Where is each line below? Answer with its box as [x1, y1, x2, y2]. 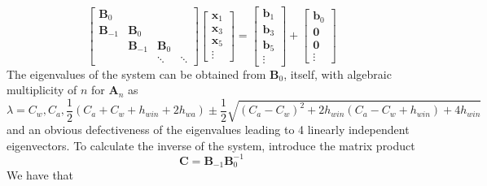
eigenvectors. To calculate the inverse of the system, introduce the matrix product [7, 136, 415, 154]
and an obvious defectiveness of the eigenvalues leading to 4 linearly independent [7, 121, 410, 138]
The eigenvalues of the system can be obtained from [7, 65, 266, 82]
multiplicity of [7, 81, 77, 98]
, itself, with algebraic [283, 65, 392, 82]
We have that [7, 167, 74, 184]
